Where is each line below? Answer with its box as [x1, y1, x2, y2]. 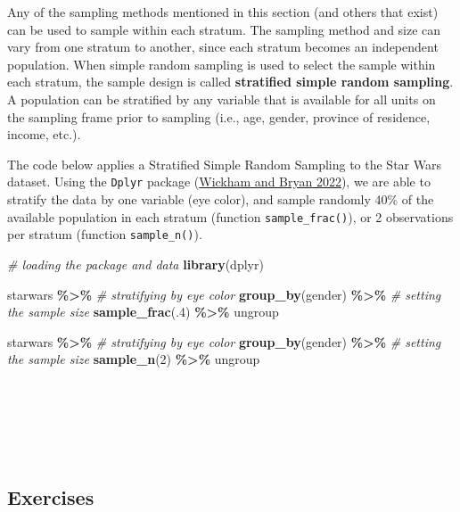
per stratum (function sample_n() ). [7, 225, 202, 244]
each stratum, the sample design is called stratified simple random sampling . [7, 72, 454, 91]
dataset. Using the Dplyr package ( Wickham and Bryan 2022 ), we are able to [7, 172, 431, 191]
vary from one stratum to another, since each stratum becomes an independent [7, 37, 439, 56]
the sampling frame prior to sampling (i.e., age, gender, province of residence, [7, 107, 431, 126]
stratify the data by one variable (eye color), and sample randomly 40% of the [7, 190, 434, 208]
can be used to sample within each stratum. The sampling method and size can [7, 20, 441, 38]
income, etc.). [7, 125, 81, 144]
